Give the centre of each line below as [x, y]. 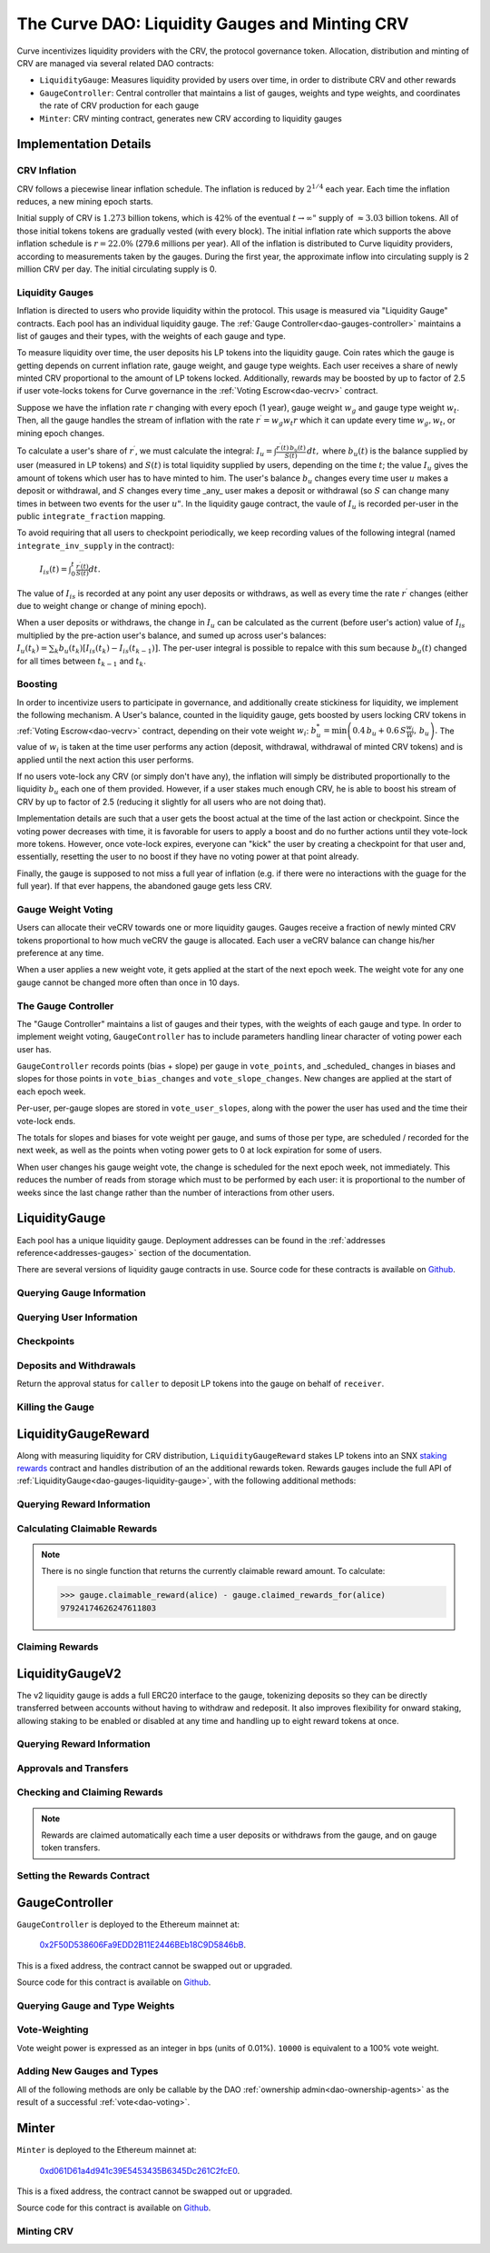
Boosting [37, 684]
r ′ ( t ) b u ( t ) [291, 448]
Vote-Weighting [53, 2029]
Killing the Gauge [55, 1407]
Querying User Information [77, 1317]
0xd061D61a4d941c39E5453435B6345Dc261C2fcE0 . [140, 2170]
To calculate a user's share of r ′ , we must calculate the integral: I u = [145, 451]
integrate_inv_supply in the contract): [96, 545]
